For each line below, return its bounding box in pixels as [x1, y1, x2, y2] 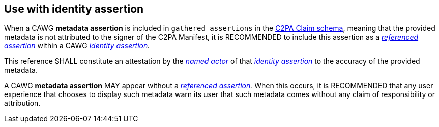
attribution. [4, 99, 41, 108]
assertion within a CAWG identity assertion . [4, 41, 150, 50]
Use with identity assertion [4, 3, 144, 15]
